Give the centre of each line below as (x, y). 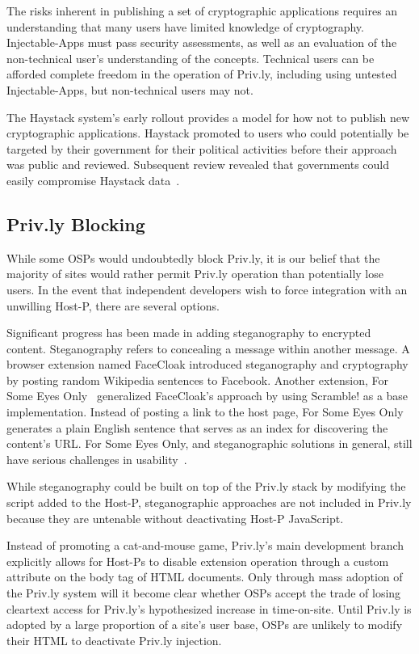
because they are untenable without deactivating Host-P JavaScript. (175, 518)
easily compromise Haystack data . (93, 180)
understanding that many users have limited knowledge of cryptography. (185, 26)
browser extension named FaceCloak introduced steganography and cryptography (207, 364)
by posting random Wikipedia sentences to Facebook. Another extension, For (197, 380)
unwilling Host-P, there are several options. (113, 305)
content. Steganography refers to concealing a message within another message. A (208, 348)
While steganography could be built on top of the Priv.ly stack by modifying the (206, 486)
